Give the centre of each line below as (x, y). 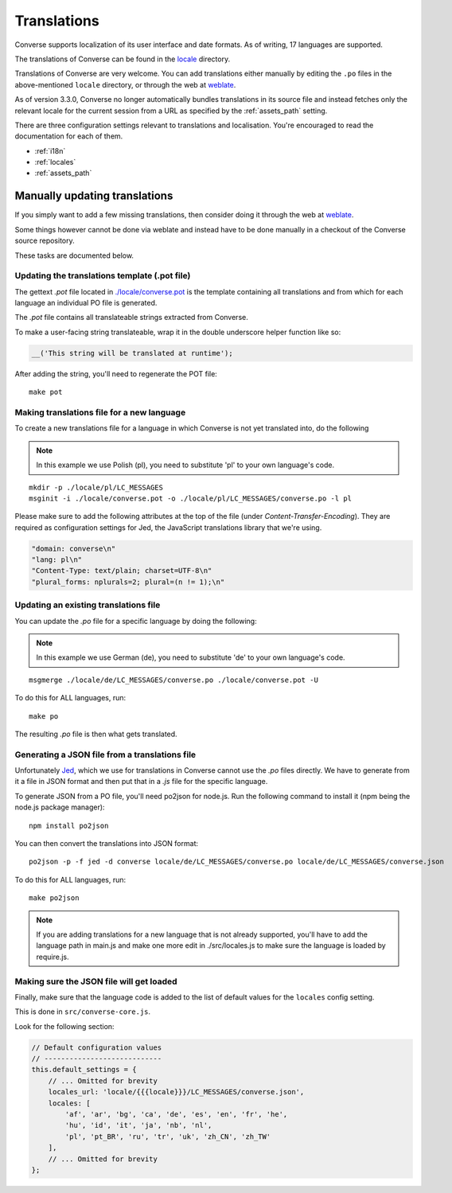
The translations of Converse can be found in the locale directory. (123, 59)
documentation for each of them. (69, 136)
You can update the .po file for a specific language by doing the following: (136, 621)
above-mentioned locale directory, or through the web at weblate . (125, 84)
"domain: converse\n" (74, 548)
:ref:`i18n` (50, 150)
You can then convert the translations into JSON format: (107, 844)
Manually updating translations (94, 196)
